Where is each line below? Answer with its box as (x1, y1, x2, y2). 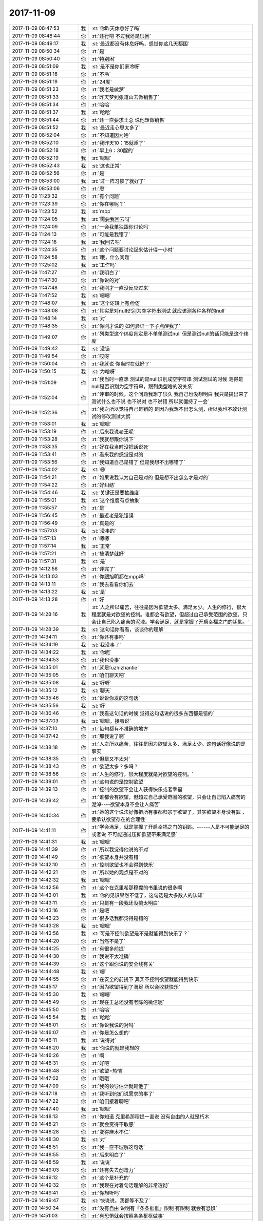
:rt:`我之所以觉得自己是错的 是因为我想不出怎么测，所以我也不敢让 (91, 405, 242, 412)
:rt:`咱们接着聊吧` (91, 1098, 131, 1105)
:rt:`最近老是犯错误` (91, 512, 135, 519)
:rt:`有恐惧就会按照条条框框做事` (91, 1212, 165, 1219)
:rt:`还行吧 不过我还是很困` (91, 32, 151, 39)
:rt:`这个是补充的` (91, 1174, 131, 1181)
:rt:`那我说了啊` (91, 733, 126, 739)
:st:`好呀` (91, 679, 112, 686)
